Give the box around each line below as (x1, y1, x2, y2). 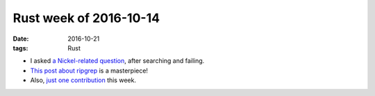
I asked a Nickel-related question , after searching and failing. (30, 57, 205, 65)
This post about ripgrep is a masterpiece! (30, 66, 149, 75)
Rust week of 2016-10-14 (12, 10, 160, 26)
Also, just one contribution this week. (30, 76, 137, 84)
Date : (12, 35, 29, 43)
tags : (12, 44, 28, 52)
